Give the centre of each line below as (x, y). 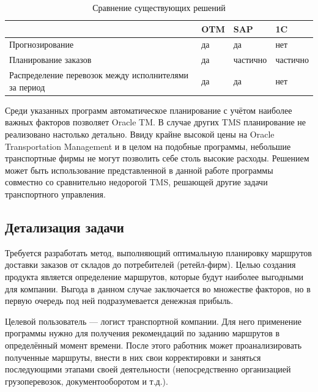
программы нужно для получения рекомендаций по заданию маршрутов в (142, 333)
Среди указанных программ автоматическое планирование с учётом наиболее (149, 110)
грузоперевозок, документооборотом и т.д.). (87, 381)
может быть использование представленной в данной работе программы (139, 170)
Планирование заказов (50, 60)
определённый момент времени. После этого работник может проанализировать (153, 345)
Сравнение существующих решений (159, 7)
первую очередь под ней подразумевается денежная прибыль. (119, 301)
